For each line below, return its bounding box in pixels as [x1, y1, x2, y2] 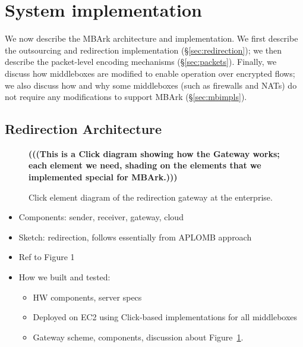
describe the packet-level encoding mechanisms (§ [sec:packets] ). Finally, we [5, 55, 277, 68]
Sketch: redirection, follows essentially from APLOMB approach [18, 230, 252, 243]
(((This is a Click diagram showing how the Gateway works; [29, 147, 280, 160]
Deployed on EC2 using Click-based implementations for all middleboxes [33, 311, 298, 323]
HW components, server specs [33, 290, 142, 303]
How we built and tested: [18, 271, 111, 283]
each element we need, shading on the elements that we [29, 159, 261, 171]
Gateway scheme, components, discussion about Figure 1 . [33, 330, 244, 343]
